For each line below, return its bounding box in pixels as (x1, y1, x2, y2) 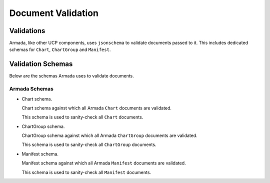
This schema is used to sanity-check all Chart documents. (21, 114, 143, 120)
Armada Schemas (9, 85, 53, 92)
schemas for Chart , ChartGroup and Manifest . (9, 46, 111, 52)
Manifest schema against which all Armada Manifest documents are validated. (21, 160, 186, 166)
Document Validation (9, 7, 98, 18)
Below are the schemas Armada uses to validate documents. (9, 73, 134, 79)
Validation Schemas (9, 60, 73, 68)
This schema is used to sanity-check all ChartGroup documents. (21, 141, 156, 147)
